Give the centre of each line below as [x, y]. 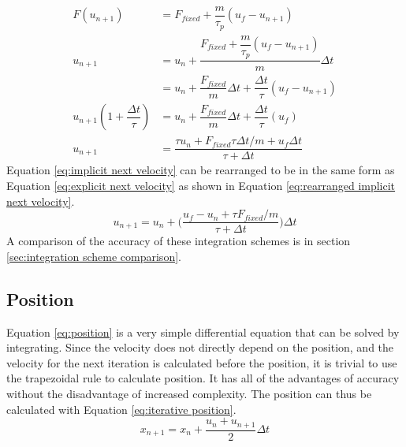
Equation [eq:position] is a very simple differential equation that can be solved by [203, 332]
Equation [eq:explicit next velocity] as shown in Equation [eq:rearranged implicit [201, 185]
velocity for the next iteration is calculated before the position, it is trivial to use [202, 362]
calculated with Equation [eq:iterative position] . [121, 409]
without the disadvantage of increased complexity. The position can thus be [189, 393]
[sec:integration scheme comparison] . [94, 256]
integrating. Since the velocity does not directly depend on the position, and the [200, 347]
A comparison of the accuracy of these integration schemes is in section [179, 241]
